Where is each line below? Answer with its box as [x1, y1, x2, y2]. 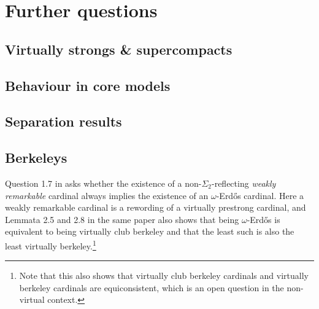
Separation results [5, 112, 122, 131]
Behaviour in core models [5, 76, 171, 95]
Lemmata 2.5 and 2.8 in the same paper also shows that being [5, 213, 239, 225]
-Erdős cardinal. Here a [216, 189, 304, 201]
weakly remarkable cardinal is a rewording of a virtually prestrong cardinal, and [5, 201, 306, 214]
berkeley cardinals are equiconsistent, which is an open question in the [19, 281, 284, 294]
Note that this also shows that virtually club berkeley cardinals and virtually [19, 269, 309, 282]
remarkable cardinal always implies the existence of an [5, 189, 209, 201]
